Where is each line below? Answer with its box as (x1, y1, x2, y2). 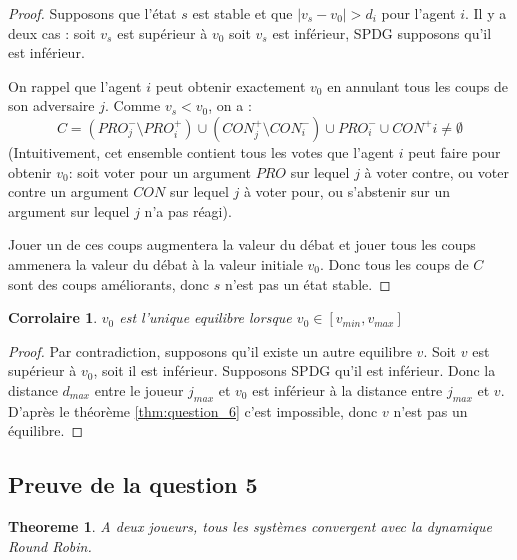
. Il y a (464, 3, 507, 23)
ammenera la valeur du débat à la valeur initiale (8, 253, 303, 274)
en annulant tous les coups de (327, 75, 508, 96)
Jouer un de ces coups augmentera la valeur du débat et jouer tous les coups (8, 234, 476, 255)
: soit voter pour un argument (68, 161, 251, 182)
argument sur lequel (8, 200, 130, 221)
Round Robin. (8, 535, 92, 556)
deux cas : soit (8, 22, 96, 43)
